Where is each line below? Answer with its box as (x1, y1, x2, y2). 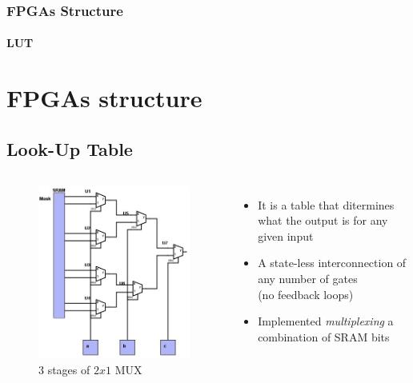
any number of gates (258, 269, 358, 286)
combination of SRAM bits (258, 328, 390, 345)
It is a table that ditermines (258, 196, 395, 213)
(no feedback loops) (258, 285, 354, 302)
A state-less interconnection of (258, 254, 407, 271)
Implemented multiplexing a (258, 313, 394, 329)
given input (258, 227, 314, 244)
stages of (47, 361, 90, 377)
